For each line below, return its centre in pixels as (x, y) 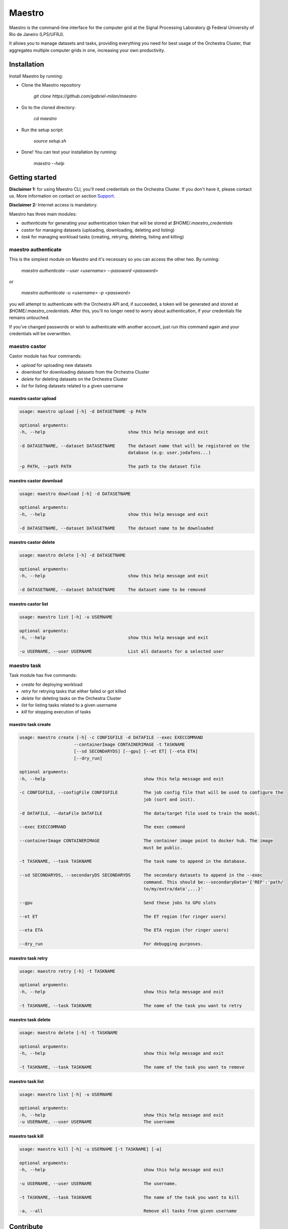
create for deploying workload (52, 684)
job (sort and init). (170, 799)
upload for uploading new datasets (57, 365)
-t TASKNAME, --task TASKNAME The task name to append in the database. (133, 861)
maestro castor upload (33, 398)
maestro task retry (28, 958)
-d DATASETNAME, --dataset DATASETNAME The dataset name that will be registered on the (134, 446)
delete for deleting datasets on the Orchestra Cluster (75, 379)
